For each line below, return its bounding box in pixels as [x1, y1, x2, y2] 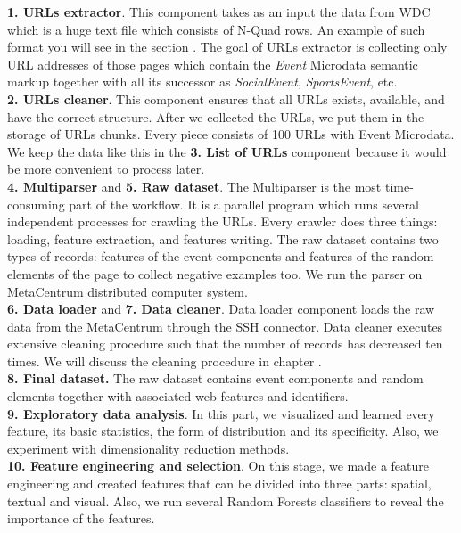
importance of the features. [7, 509, 155, 528]
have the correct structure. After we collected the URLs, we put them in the [7, 107, 424, 126]
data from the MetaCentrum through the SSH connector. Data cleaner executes [7, 316, 443, 335]
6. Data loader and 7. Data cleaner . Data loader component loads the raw [7, 299, 435, 318]
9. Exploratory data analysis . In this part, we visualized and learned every [7, 404, 435, 422]
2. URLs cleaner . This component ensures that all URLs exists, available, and [7, 89, 445, 108]
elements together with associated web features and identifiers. [7, 387, 349, 406]
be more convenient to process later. [7, 160, 205, 178]
